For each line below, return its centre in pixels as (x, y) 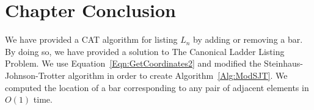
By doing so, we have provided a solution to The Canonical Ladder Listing (145, 51)
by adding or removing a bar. (248, 39)
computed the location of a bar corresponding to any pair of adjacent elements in (157, 87)
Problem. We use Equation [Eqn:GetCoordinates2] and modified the (133, 63)
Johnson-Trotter (35, 75)
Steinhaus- (283, 63)
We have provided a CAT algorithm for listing (91, 39)
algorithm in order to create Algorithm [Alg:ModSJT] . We (178, 75)
